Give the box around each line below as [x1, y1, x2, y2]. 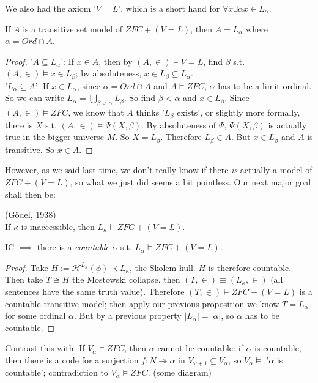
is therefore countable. [208, 261, 292, 273]
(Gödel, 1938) [5, 208, 56, 221]
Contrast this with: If [5, 341, 85, 354]
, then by [98, 54, 133, 67]
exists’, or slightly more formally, [177, 106, 300, 119]
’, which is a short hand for [118, 2, 220, 14]
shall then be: [5, 187, 56, 200]
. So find [124, 91, 156, 104]
